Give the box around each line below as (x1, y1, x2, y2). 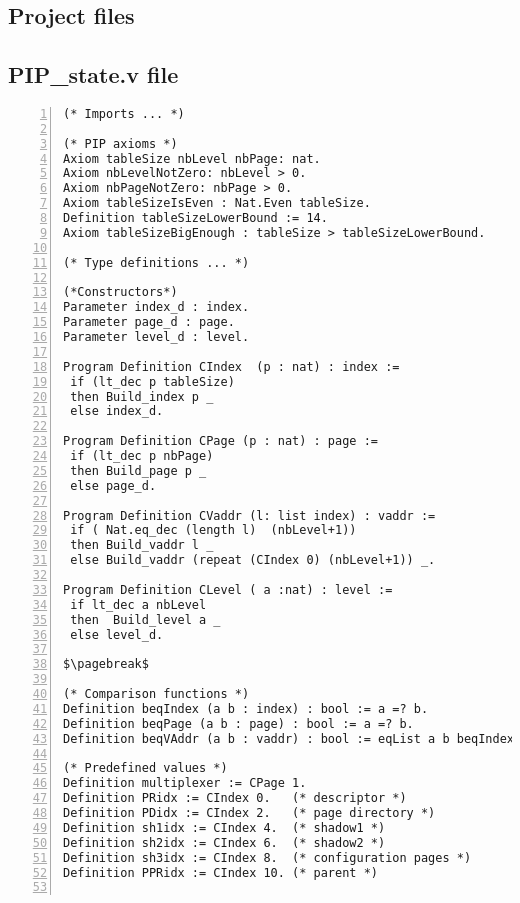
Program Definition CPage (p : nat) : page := (63, 434, 378, 449)
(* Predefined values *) (63, 761, 228, 776)
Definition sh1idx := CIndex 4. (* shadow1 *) (63, 820, 386, 835)
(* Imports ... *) (63, 106, 185, 121)
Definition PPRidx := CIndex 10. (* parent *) (63, 865, 378, 880)
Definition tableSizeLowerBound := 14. (63, 211, 328, 226)
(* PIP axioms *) (63, 136, 178, 151)
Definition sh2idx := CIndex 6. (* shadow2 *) (63, 835, 386, 850)
